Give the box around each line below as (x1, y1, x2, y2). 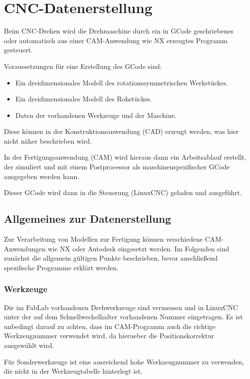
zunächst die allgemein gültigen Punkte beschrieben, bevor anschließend (4, 253, 218, 263)
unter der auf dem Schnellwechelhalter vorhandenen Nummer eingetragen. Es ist (4, 312, 243, 322)
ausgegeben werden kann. (4, 171, 80, 181)
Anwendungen (4, 243, 46, 253)
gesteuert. (4, 45, 33, 55)
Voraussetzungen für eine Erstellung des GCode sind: (4, 61, 162, 71)
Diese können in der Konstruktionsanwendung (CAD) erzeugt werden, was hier (4, 126, 239, 136)
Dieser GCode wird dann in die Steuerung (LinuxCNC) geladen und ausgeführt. (4, 187, 242, 198)
